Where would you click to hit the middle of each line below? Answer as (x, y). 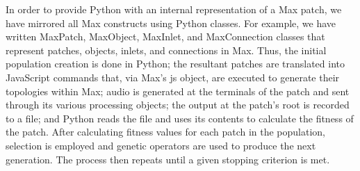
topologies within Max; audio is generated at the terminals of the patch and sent (178, 91)
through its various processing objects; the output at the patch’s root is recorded (178, 105)
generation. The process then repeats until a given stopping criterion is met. (168, 159)
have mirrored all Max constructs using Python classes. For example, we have (171, 23)
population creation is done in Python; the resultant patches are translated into (175, 64)
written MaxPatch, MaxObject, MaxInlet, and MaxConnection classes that (165, 36)
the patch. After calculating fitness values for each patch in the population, (165, 132)
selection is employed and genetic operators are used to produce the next (161, 145)
